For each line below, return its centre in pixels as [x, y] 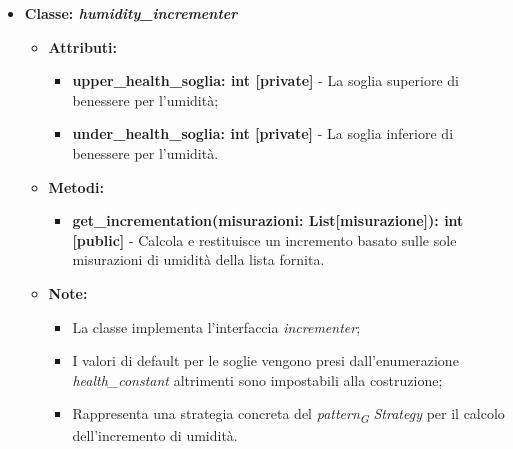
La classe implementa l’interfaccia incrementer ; [216, 326]
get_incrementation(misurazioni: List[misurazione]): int [268, 220]
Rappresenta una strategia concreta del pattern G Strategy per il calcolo [288, 415]
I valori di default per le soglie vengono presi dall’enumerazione [265, 360]
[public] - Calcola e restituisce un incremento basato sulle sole [264, 239]
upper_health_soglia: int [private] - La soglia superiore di [265, 80]
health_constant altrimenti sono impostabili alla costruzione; [257, 379]
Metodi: [76, 186]
